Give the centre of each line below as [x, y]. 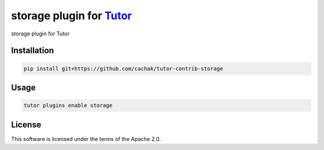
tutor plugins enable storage [68, 106]
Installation [32, 51]
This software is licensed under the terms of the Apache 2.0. [86, 139]
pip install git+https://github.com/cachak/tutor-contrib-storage [123, 68]
